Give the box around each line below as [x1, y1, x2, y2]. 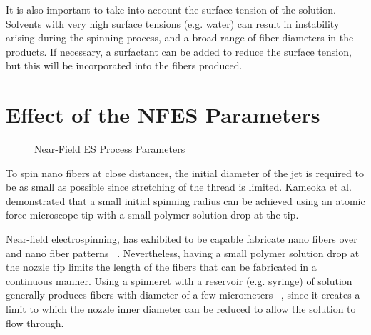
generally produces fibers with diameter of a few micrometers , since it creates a [6, 287, 360, 302]
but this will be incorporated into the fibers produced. [6, 58, 243, 73]
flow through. [6, 315, 64, 330]
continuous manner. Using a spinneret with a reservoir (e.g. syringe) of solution [6, 273, 352, 288]
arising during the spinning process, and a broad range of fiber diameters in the [6, 30, 354, 45]
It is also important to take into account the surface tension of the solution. [6, 2, 336, 16]
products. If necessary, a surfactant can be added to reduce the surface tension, [6, 44, 352, 59]
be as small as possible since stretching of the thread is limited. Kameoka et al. [6, 179, 352, 194]
